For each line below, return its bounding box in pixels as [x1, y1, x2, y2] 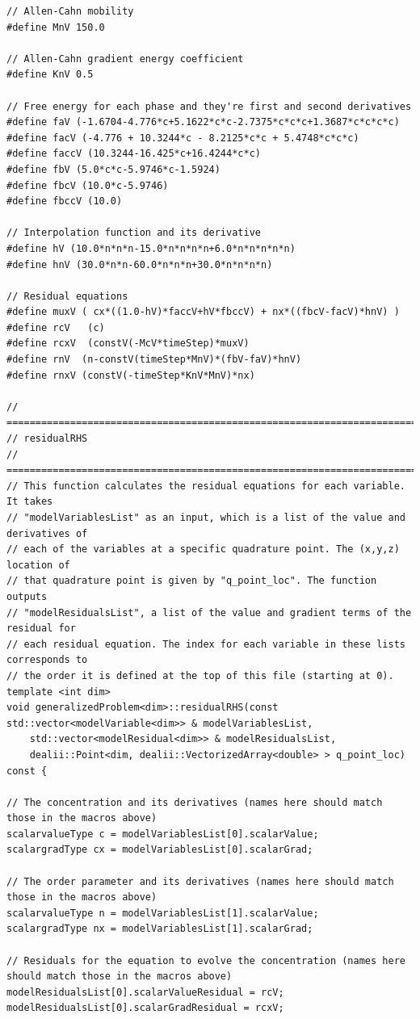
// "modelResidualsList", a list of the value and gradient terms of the [6, 606, 412, 619]
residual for [6, 623, 76, 635]
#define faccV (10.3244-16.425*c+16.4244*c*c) [6, 148, 261, 160]
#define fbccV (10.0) [6, 195, 123, 208]
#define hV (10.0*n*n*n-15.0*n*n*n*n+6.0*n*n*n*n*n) [6, 242, 296, 254]
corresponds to [6, 654, 88, 666]
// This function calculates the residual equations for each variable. [6, 480, 405, 492]
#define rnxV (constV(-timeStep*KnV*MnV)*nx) [6, 369, 255, 381]
